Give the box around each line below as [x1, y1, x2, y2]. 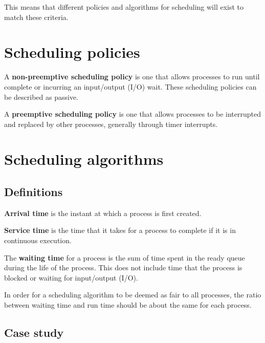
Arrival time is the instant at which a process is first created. [4, 207, 202, 218]
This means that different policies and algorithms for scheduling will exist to [4, 2, 244, 12]
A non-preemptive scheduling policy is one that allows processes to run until [4, 71, 260, 82]
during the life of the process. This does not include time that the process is [4, 262, 242, 273]
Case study [4, 325, 64, 340]
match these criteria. [4, 11, 69, 22]
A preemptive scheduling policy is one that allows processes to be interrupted [4, 109, 261, 119]
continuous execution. [4, 235, 72, 246]
